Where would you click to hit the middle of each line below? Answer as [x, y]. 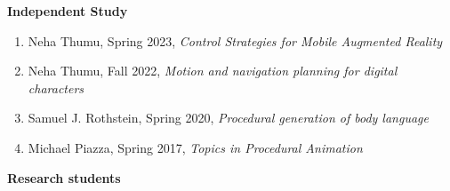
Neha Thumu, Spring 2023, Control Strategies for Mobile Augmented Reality [235, 40]
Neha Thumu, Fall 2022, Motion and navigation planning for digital [213, 71]
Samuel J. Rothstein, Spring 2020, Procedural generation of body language [228, 118]
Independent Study [68, 11]
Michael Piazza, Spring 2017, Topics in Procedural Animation [195, 147]
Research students [64, 177]
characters [56, 88]
